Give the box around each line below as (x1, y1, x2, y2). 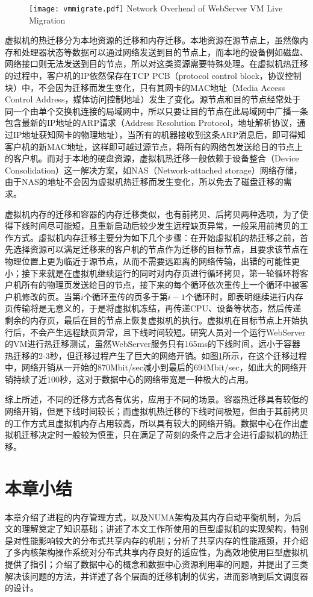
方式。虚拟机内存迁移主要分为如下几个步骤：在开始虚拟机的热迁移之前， (13, 231, 300, 243)
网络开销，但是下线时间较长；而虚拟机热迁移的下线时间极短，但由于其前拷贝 (5, 405, 308, 417)
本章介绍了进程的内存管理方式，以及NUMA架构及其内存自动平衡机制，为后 (5, 510, 302, 523)
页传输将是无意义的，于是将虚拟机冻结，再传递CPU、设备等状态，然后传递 (5, 302, 302, 314)
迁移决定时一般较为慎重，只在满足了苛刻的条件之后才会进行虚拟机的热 (21, 428, 300, 441)
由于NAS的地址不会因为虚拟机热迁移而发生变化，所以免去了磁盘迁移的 (5, 175, 284, 188)
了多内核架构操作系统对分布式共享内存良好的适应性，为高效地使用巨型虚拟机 (5, 546, 308, 558)
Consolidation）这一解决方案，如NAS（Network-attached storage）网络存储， (5, 163, 302, 176)
